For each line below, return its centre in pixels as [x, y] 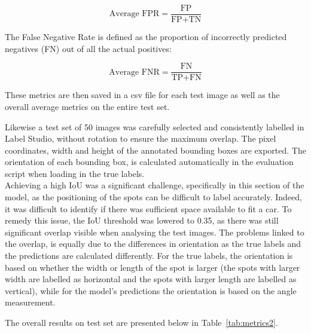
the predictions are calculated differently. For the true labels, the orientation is [149, 256]
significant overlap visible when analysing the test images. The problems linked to [155, 232]
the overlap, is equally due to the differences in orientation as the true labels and [153, 244]
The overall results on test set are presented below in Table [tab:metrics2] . [141, 322]
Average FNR [134, 72]
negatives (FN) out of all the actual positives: [88, 48]
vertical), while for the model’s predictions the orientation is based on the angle [151, 290]
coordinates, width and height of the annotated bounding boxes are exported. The [155, 150]
